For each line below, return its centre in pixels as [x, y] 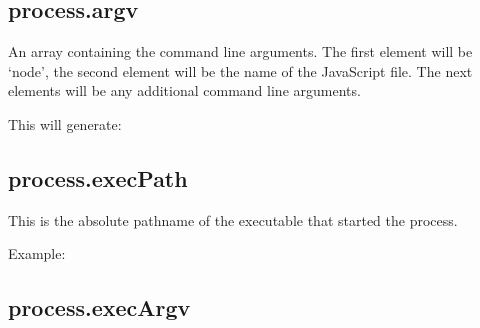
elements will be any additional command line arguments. [184, 90]
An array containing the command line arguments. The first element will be [240, 51]
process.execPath [98, 177]
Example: [37, 253]
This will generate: [65, 123]
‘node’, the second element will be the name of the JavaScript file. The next [240, 70]
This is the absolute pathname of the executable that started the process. [233, 219]
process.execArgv [99, 307]
